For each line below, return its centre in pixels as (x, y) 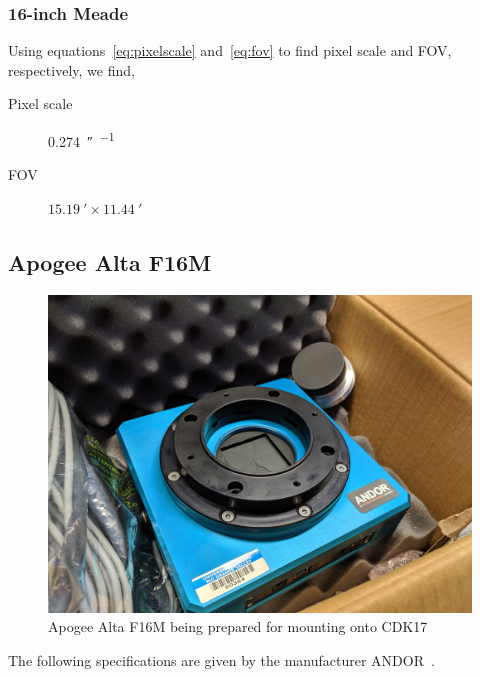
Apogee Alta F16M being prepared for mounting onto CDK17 (238, 626)
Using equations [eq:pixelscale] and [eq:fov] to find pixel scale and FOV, (230, 50)
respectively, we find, (71, 69)
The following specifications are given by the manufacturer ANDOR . (221, 659)
